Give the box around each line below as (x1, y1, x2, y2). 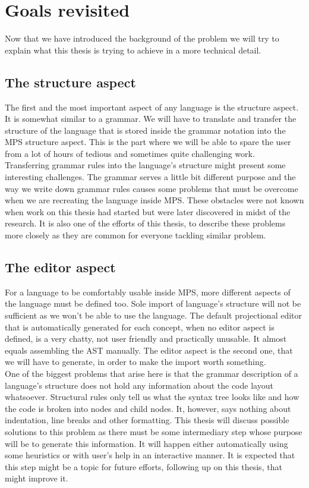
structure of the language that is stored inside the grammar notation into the (5, 124, 286, 136)
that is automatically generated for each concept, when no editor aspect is (5, 320, 275, 333)
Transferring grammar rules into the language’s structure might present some (5, 159, 286, 171)
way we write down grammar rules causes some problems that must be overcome (5, 182, 298, 194)
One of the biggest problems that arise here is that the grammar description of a (5, 367, 298, 379)
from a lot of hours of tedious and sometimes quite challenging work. (5, 147, 255, 159)
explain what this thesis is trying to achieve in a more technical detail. (5, 43, 261, 56)
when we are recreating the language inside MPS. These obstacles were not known (5, 194, 304, 206)
